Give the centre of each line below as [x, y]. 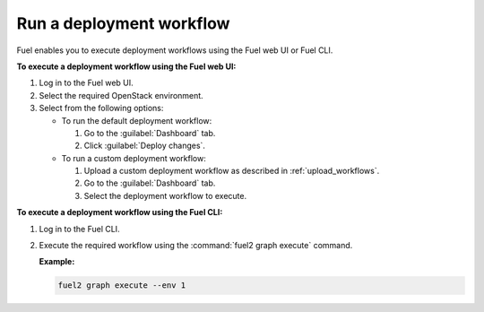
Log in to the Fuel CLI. [79, 229]
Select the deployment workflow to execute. [165, 195]
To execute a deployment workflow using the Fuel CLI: [120, 212]
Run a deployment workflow [123, 23]
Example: [57, 262]
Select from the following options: [101, 108]
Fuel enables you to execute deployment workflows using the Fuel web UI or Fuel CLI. [175, 50]
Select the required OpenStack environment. [121, 95]
